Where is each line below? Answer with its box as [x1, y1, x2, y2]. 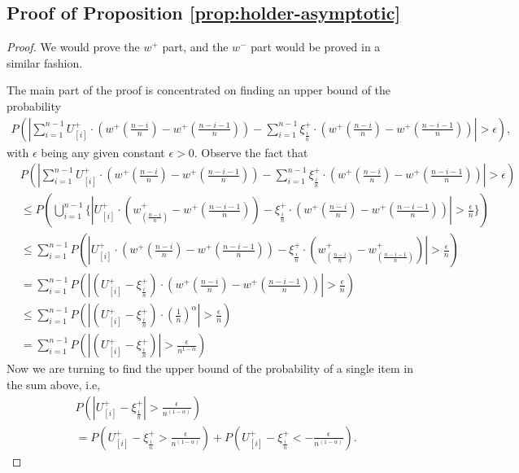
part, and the [162, 38, 229, 55]
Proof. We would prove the [7, 38, 140, 55]
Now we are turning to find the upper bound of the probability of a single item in [7, 360, 414, 377]
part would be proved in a [251, 38, 381, 55]
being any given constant [41, 143, 165, 160]
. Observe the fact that [194, 143, 308, 160]
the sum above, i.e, [7, 375, 101, 392]
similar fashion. [7, 54, 83, 71]
